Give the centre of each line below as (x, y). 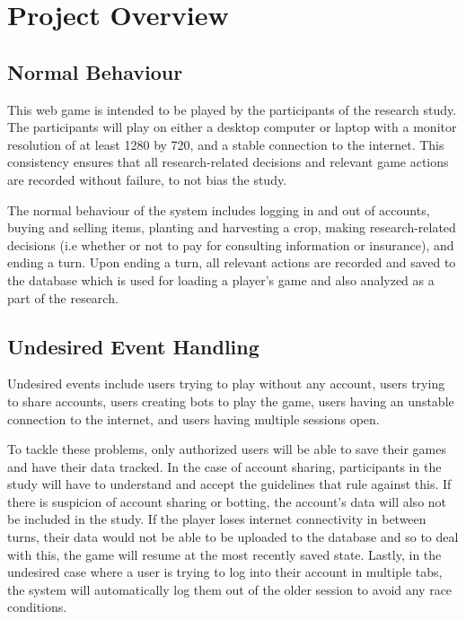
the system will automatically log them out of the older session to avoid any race (230, 589)
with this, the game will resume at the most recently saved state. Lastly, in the (224, 554)
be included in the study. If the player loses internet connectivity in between (217, 519)
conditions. (37, 607)
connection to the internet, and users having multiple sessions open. (193, 418)
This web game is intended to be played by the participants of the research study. (232, 109)
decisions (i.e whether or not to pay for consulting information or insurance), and (231, 244)
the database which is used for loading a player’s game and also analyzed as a (221, 279)
